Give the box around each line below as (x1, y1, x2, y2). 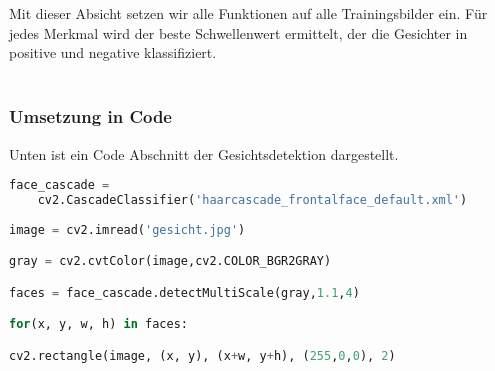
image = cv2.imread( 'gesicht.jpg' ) (9, 222, 246, 237)
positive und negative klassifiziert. (9, 42, 217, 63)
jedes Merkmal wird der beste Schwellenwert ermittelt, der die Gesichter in (9, 22, 468, 43)
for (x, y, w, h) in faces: (9, 317, 189, 332)
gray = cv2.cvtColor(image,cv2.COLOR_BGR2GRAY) (9, 254, 332, 269)
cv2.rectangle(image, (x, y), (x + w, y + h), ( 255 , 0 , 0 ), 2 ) (9, 348, 396, 363)
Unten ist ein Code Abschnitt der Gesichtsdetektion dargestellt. (9, 143, 399, 164)
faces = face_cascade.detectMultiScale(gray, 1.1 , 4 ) (9, 285, 360, 300)
